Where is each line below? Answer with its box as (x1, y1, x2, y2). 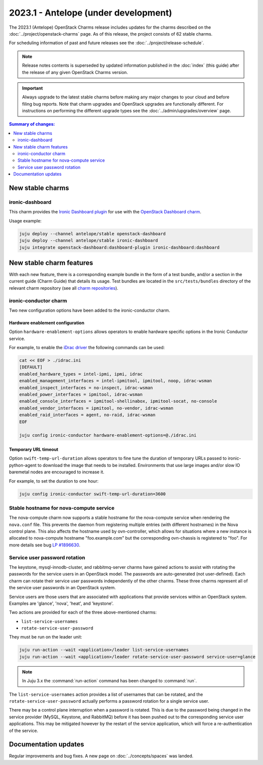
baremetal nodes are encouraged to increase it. (9, 469, 105, 475)
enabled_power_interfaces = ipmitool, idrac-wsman (19, 392, 143, 397)
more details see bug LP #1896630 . (9, 542, 80, 548)
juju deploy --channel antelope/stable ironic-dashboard (19, 238, 158, 243)
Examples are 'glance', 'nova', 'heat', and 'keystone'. (9, 600, 114, 606)
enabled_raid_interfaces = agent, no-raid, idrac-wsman (19, 412, 156, 418)
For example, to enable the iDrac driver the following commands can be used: (9, 345, 165, 351)
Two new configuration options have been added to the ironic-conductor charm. (9, 307, 170, 313)
